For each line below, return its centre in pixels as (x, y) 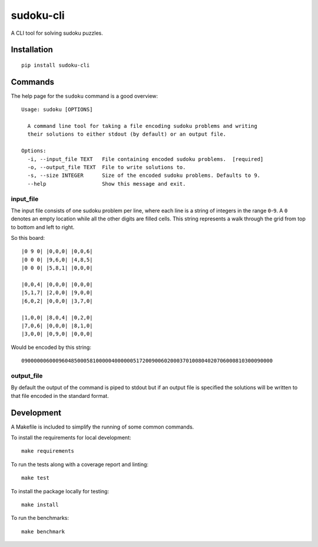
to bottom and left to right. (43, 227)
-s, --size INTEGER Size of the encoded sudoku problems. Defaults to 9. (144, 176)
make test (35, 478)
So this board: (28, 238)
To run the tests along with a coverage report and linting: (80, 464)
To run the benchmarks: (40, 518)
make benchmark (43, 531)
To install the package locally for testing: (60, 491)
